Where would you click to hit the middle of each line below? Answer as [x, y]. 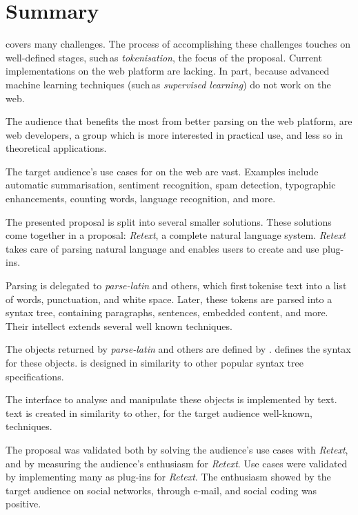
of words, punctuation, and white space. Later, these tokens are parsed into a [169, 299]
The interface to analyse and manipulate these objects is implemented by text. [171, 399]
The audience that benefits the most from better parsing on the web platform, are [179, 121]
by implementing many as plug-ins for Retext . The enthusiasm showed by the [168, 477]
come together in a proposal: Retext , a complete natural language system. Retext [176, 235]
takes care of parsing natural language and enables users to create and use [162, 248]
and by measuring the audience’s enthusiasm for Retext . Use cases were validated [177, 463]
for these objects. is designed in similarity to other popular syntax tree [155, 362]
